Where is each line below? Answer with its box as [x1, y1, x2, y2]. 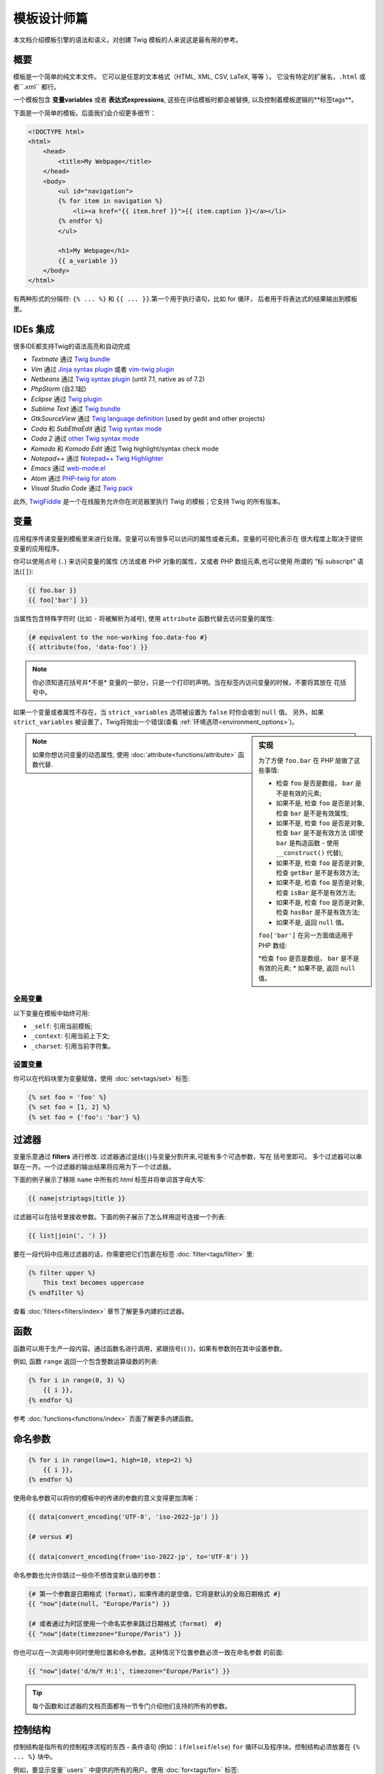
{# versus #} [28, 1533, 74, 1541]
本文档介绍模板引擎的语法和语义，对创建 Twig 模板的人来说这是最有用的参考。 [13, 35, 243, 44]
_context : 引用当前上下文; [30, 1032, 110, 1040]
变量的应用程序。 [13, 544, 63, 553]
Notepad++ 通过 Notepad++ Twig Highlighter [30, 454, 164, 463]
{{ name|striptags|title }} [28, 1194, 126, 1202]
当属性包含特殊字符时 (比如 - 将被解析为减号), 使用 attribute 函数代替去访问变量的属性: [13, 615, 274, 623]
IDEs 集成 [13, 323, 55, 335]
